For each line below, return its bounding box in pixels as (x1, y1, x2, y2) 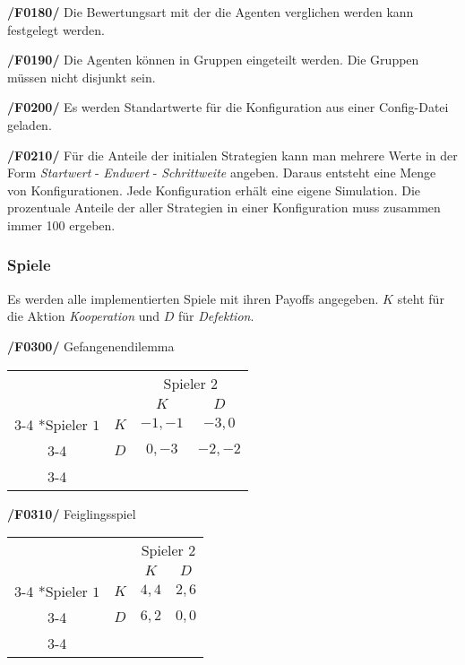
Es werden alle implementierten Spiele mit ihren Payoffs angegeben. (7, 289, 379, 307)
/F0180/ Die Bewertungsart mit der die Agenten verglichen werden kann (7, 3, 414, 21)
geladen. (7, 115, 52, 134)
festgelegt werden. (7, 20, 105, 39)
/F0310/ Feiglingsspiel (7, 504, 136, 522)
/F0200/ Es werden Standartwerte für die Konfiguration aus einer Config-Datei (7, 98, 449, 117)
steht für (397, 289, 444, 307)
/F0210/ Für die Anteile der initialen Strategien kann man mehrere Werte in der (7, 145, 458, 164)
